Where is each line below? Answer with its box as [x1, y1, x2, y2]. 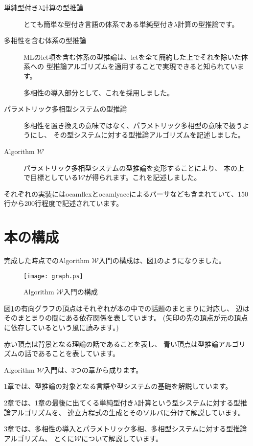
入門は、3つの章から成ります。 [44, 364, 143, 375]
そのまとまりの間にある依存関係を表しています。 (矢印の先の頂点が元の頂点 [4, 312, 248, 323]
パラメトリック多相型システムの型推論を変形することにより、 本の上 [23, 162, 244, 173]
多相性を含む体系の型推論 [4, 35, 86, 45]
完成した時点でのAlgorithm [4, 255, 90, 266]
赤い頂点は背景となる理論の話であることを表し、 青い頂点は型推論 [4, 338, 219, 349]
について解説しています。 [81, 433, 162, 443]
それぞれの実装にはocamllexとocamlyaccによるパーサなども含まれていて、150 [4, 188, 249, 199]
